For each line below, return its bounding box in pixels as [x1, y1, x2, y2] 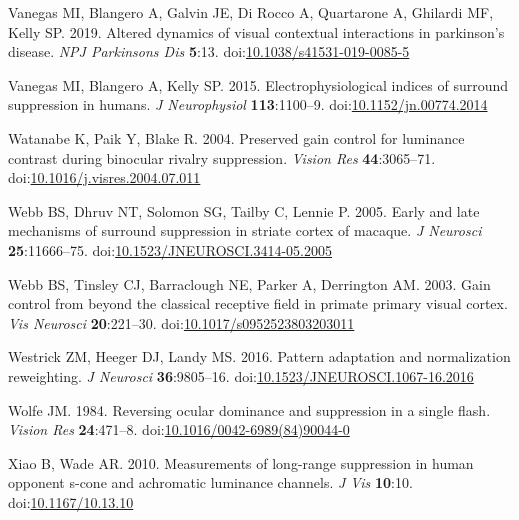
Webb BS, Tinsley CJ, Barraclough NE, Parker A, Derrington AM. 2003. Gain [8, 273, 491, 294]
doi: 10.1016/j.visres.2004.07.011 [8, 167, 201, 188]
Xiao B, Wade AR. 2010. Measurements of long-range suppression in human [8, 452, 474, 473]
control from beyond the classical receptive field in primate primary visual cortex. [8, 293, 508, 314]
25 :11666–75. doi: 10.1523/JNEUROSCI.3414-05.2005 [8, 239, 332, 260]
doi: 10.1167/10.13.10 [8, 491, 134, 512]
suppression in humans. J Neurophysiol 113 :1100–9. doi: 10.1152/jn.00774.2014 [8, 94, 488, 115]
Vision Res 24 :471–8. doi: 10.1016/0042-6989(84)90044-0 [8, 419, 350, 440]
